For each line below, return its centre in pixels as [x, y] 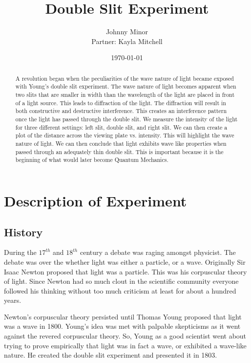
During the [20, 252]
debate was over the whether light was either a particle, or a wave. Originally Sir [125, 261]
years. [13, 300]
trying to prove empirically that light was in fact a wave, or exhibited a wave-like [125, 345]
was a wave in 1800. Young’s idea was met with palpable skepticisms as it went [122, 326]
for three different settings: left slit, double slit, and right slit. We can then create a [121, 127]
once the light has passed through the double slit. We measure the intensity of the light [126, 119]
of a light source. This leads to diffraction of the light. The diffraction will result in [121, 102]
